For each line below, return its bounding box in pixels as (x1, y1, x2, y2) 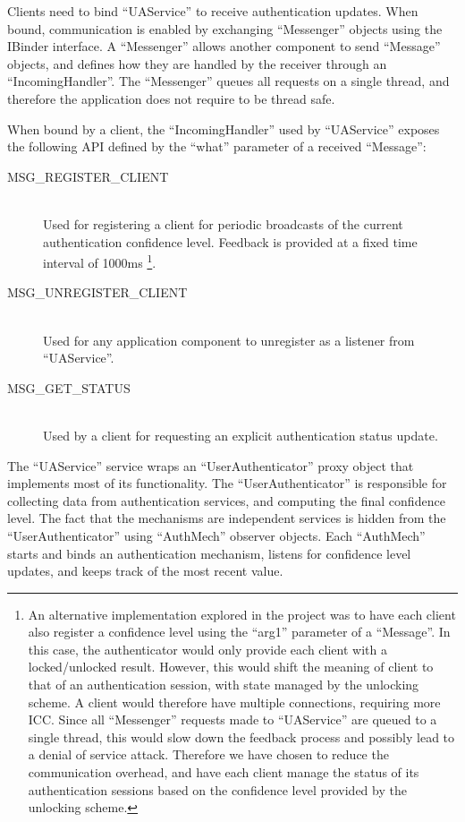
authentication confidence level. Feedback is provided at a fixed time (43, 232, 418, 251)
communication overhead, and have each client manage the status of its (28, 763, 419, 782)
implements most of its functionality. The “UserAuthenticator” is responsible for (7, 474, 447, 492)
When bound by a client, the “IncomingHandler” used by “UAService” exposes (7, 119, 440, 138)
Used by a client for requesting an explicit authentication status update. (43, 425, 438, 444)
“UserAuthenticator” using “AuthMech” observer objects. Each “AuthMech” (7, 526, 426, 544)
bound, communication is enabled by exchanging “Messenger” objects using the (7, 19, 443, 38)
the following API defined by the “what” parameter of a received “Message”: (7, 137, 427, 156)
